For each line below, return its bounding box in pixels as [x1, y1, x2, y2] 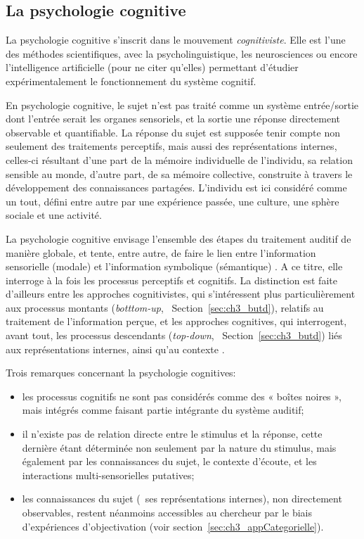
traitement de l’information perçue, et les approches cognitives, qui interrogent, [6, 314, 347, 329]
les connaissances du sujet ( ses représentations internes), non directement [22, 491, 342, 506]
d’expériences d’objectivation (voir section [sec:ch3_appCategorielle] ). [22, 519, 324, 533]
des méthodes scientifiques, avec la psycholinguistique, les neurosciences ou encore [6, 46, 358, 61]
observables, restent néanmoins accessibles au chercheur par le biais [22, 505, 312, 520]
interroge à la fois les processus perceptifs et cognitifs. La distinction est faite [6, 272, 337, 287]
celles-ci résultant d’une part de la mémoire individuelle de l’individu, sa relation [6, 152, 353, 167]
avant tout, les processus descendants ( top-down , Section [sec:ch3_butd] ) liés [6, 328, 342, 343]
